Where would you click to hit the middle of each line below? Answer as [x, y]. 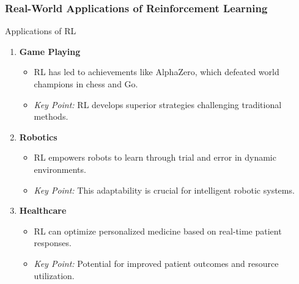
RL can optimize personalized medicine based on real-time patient [158, 231]
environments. [60, 169]
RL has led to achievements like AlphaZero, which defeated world [157, 72]
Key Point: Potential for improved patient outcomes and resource [156, 263]
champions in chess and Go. [86, 84]
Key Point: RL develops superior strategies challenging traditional [158, 104]
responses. [53, 243]
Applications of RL [41, 31]
